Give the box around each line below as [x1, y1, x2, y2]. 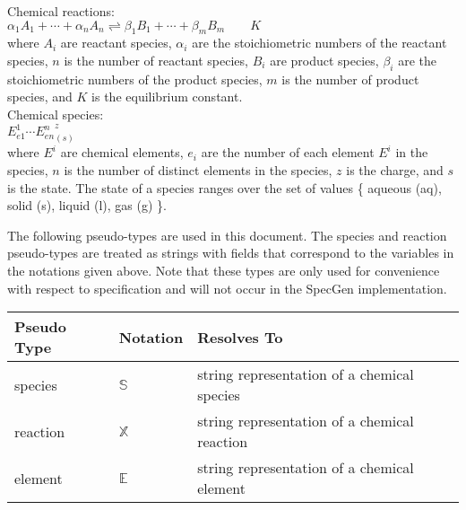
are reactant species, [60, 33, 172, 52]
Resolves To [197, 326, 283, 347]
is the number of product [281, 69, 419, 88]
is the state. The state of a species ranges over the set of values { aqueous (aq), [7, 178, 442, 197]
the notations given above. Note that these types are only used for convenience [7, 260, 440, 279]
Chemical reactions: [7, 2, 115, 20]
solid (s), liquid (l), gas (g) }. [7, 196, 167, 215]
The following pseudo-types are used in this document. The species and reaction [7, 225, 447, 244]
